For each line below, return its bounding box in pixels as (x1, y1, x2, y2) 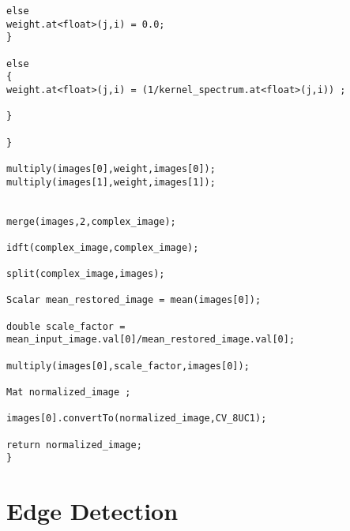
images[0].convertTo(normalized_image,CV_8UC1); (6, 413, 267, 424)
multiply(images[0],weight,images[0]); (6, 163, 216, 174)
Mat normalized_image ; (6, 387, 131, 398)
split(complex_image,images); (6, 268, 165, 280)
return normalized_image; (6, 439, 142, 451)
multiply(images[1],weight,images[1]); (6, 176, 216, 188)
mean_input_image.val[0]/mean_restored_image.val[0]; (6, 334, 295, 346)
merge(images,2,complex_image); (6, 215, 176, 227)
